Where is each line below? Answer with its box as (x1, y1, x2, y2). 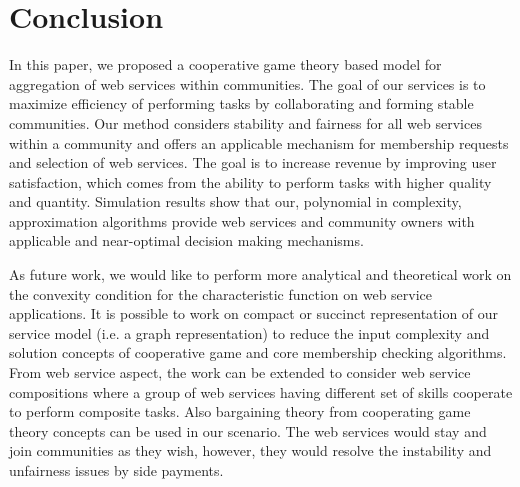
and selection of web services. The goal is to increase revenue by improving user (9, 152, 497, 173)
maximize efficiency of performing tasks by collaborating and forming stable (9, 93, 474, 114)
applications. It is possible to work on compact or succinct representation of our (9, 303, 499, 324)
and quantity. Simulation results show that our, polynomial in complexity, (9, 191, 462, 212)
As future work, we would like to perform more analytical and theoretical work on (9, 264, 512, 285)
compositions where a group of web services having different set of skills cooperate (9, 381, 513, 402)
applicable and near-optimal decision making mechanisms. (9, 230, 364, 251)
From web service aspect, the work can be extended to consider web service (9, 362, 471, 383)
